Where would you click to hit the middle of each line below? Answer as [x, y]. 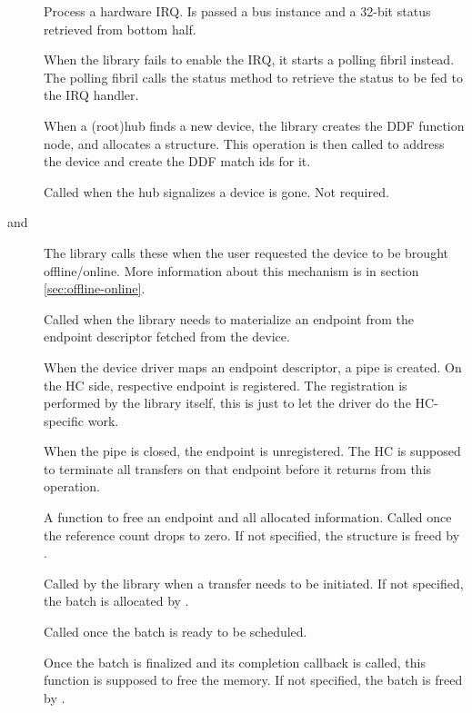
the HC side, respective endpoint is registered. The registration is [226, 385]
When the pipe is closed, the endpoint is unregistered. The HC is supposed [252, 451]
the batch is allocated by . [116, 601]
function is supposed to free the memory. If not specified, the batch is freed [253, 680]
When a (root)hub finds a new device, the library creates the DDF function [254, 125]
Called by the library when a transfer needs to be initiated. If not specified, [254, 583]
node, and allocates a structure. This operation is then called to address [244, 143]
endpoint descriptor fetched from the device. [167, 337]
